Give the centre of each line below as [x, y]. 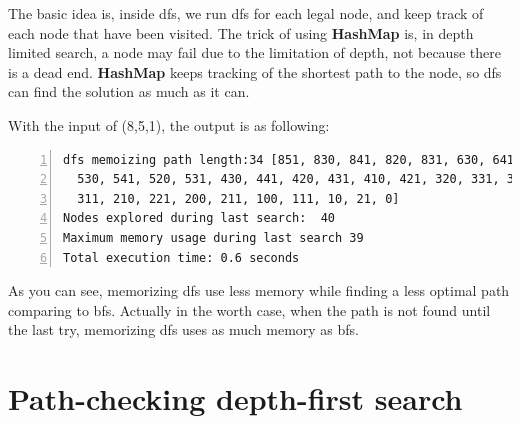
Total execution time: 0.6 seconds [181, 257]
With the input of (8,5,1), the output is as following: [169, 124]
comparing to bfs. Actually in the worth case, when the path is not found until [249, 309]
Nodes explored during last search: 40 [199, 218]
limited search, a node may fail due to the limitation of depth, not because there [254, 52]
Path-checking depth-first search [235, 398]
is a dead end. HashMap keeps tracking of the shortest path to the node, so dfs [255, 71]
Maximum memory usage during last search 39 [213, 237]
